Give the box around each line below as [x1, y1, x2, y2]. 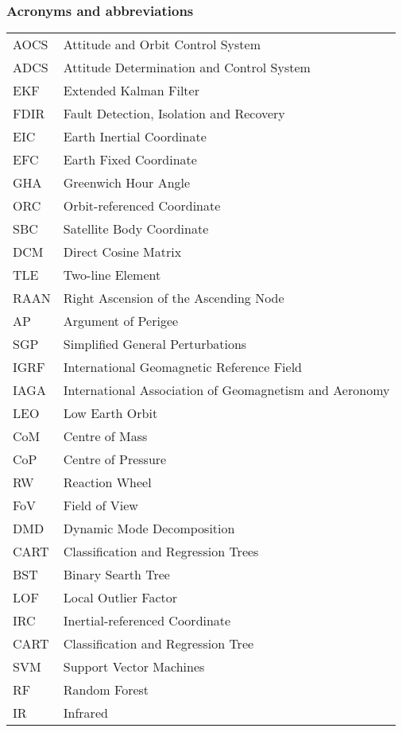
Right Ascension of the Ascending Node [63, 289, 284, 308]
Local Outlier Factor [63, 588, 177, 607]
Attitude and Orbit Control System [63, 35, 261, 54]
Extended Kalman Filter [63, 81, 199, 100]
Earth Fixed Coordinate [63, 150, 197, 169]
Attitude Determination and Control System [63, 58, 311, 77]
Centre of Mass [63, 427, 148, 446]
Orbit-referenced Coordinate [63, 196, 221, 215]
